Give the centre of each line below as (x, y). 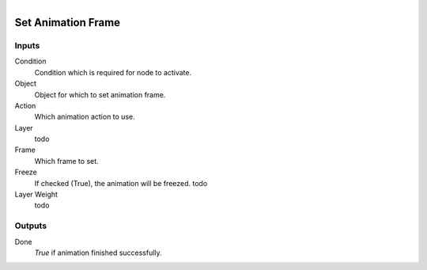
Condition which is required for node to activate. (113, 72)
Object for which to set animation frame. (100, 94)
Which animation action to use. (85, 117)
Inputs (27, 45)
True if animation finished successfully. (98, 253)
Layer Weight (36, 195)
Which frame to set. (66, 161)
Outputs (31, 226)
